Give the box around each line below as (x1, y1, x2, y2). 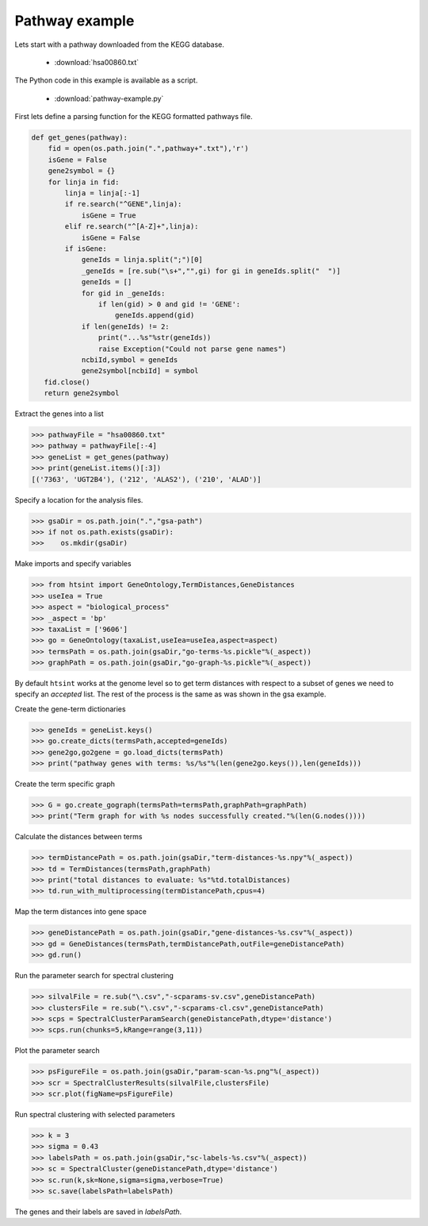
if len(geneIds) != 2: (81, 322, 170, 331)
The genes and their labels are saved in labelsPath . (14, 1207, 182, 1216)
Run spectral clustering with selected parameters (14, 1110, 176, 1120)
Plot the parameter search (14, 1046, 101, 1055)
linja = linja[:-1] (64, 189, 140, 198)
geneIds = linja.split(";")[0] (81, 255, 204, 264)
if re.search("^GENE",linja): (64, 199, 182, 209)
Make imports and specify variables (14, 559, 132, 569)
